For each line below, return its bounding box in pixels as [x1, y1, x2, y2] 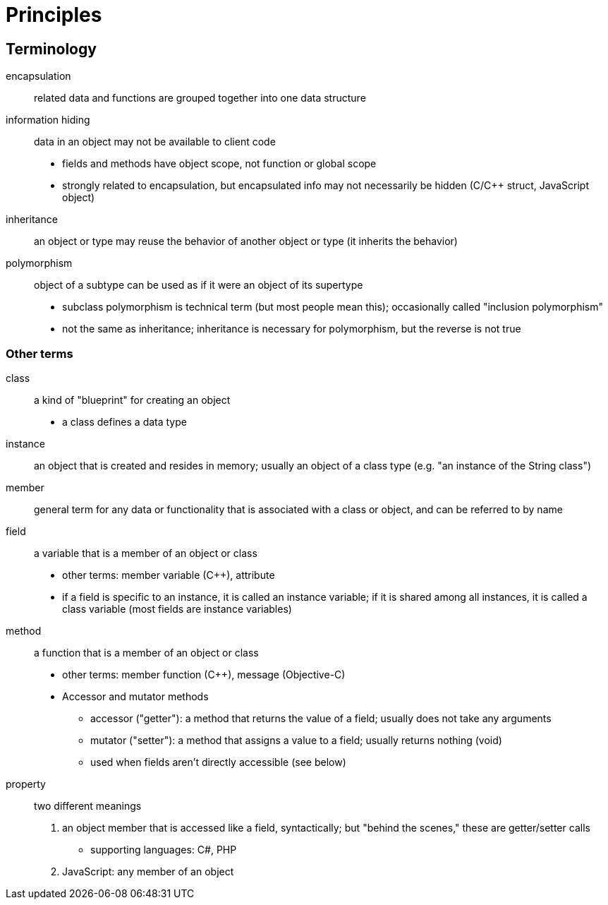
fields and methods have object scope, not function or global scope [62, 157, 377, 170]
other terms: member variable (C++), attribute [62, 568, 275, 581]
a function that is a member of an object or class [34, 646, 259, 659]
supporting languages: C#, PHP [90, 843, 237, 856]
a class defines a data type [62, 415, 187, 428]
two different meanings [34, 799, 142, 812]
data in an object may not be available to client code [34, 136, 276, 148]
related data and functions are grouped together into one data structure [34, 92, 366, 104]
